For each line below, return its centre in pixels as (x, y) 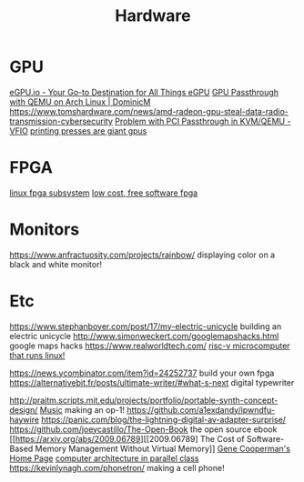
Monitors (45, 230)
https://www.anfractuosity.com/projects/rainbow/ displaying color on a (142, 255)
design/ (24, 409)
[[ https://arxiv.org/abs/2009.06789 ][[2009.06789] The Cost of (127, 438)
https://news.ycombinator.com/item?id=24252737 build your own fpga (142, 373)
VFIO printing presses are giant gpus (78, 131)
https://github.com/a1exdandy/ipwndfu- (201, 409)
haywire (24, 419)
